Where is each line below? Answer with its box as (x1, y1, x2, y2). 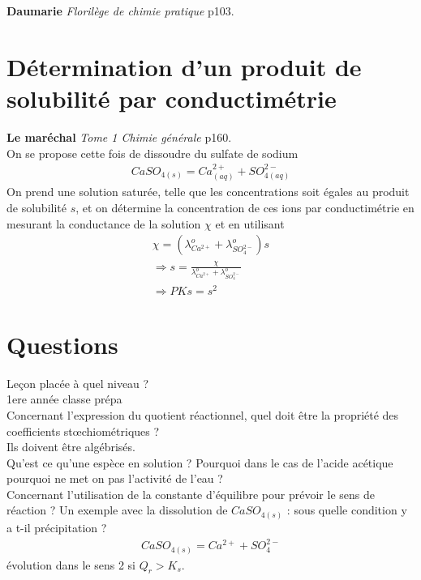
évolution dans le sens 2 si (6, 556, 135, 573)
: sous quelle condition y (286, 501, 407, 518)
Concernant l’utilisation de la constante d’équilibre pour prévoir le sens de (6, 485, 375, 502)
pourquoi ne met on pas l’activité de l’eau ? (6, 470, 223, 487)
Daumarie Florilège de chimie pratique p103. (6, 2, 234, 19)
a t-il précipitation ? (6, 519, 107, 535)
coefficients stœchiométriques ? (6, 422, 160, 439)
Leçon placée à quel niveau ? (6, 374, 149, 391)
